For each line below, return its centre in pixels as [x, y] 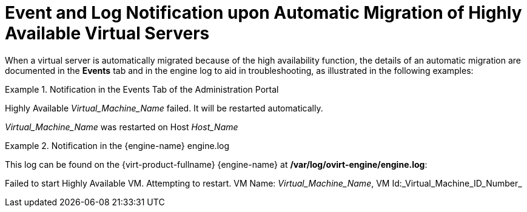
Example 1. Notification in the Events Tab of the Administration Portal [142, 89]
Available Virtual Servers [107, 33]
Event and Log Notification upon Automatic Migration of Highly [263, 13]
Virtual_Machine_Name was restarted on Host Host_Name [122, 127]
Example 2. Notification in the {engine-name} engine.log [117, 145]
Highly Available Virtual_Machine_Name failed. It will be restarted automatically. [164, 108]
